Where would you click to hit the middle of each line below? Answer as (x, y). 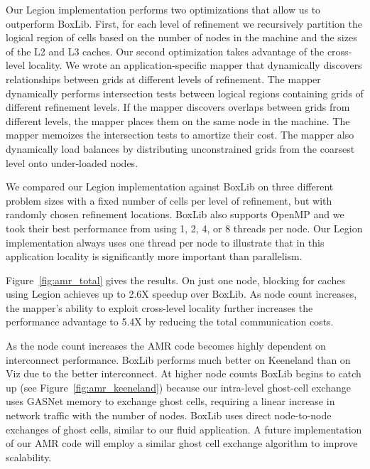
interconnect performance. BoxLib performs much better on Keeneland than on (178, 359)
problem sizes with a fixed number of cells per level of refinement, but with (169, 200)
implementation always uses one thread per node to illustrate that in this (165, 242)
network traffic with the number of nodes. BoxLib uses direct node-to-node (169, 415)
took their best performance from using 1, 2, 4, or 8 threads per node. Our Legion (184, 228)
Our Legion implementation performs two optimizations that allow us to (163, 9)
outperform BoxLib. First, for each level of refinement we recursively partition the (184, 23)
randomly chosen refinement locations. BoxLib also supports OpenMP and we (175, 214)
